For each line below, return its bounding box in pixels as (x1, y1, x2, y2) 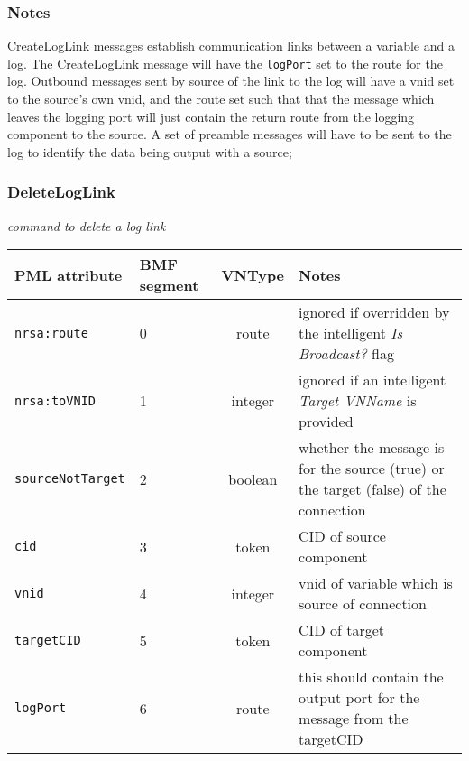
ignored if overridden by (299, 302, 450, 323)
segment (139, 274, 199, 296)
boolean (228, 468, 278, 489)
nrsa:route (14, 325, 88, 340)
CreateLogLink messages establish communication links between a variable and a (7, 36, 455, 55)
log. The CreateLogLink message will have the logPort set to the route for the (7, 53, 443, 72)
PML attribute (14, 264, 123, 285)
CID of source (299, 525, 386, 547)
